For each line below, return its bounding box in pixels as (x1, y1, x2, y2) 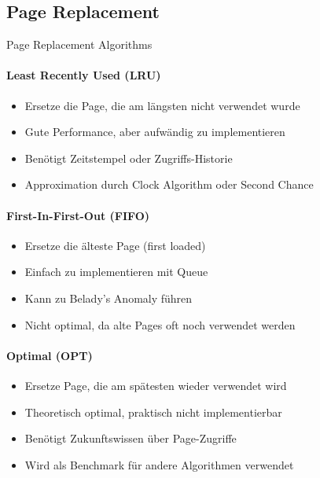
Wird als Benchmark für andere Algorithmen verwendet (24, 456, 294, 472)
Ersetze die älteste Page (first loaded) (24, 237, 206, 253)
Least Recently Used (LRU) (6, 67, 161, 83)
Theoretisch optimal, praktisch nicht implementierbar (24, 403, 282, 420)
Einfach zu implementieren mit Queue (24, 263, 208, 280)
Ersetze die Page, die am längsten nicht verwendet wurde (24, 97, 300, 113)
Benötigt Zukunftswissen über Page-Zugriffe (24, 430, 237, 447)
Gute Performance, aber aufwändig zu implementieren (24, 123, 285, 140)
